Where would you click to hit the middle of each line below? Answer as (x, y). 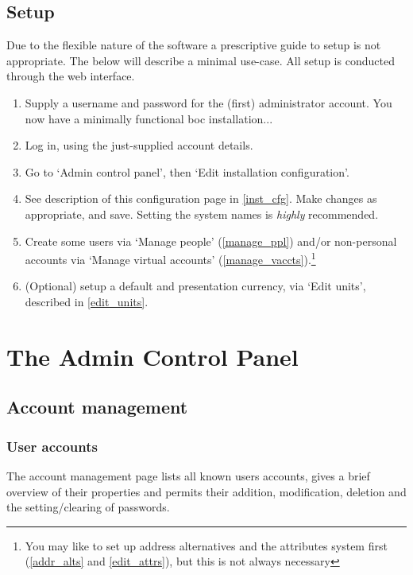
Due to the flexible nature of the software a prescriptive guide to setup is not (194, 45)
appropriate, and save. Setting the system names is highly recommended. (202, 214)
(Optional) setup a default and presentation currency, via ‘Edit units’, (195, 286)
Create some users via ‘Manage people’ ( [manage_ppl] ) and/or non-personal (211, 241)
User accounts (52, 446)
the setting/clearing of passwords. (88, 507)
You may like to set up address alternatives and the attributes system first (206, 545)
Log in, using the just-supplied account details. (139, 145)
